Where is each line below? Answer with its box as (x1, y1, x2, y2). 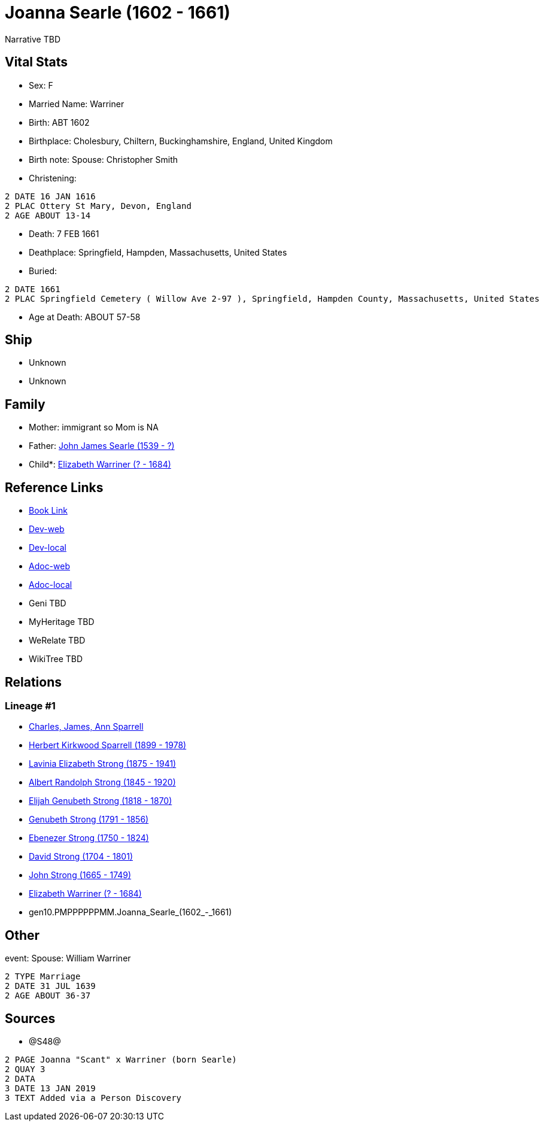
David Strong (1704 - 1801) (29, 851, 133, 862)
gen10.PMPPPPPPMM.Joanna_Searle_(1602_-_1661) (29, 907, 232, 918)
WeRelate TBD (29, 635, 86, 646)
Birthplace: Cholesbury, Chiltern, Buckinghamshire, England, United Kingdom (29, 135, 333, 146)
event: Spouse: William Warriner (5, 953, 131, 964)
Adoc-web (29, 561, 71, 572)
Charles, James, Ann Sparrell (29, 721, 144, 732)
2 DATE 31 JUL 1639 (5, 981, 96, 991)
